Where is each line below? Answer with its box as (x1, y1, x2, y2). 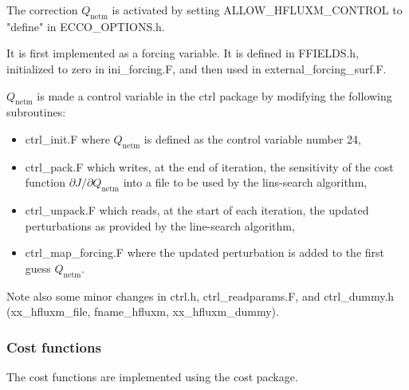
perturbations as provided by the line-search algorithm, (25, 217, 295, 234)
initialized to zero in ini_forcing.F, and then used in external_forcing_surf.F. (6, 60, 387, 77)
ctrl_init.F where (25, 130, 110, 147)
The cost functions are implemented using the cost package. (6, 368, 298, 385)
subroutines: (6, 104, 66, 120)
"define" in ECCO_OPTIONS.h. (6, 18, 165, 34)
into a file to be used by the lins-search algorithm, (123, 174, 368, 191)
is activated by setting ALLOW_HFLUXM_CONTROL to (112, 2, 403, 18)
